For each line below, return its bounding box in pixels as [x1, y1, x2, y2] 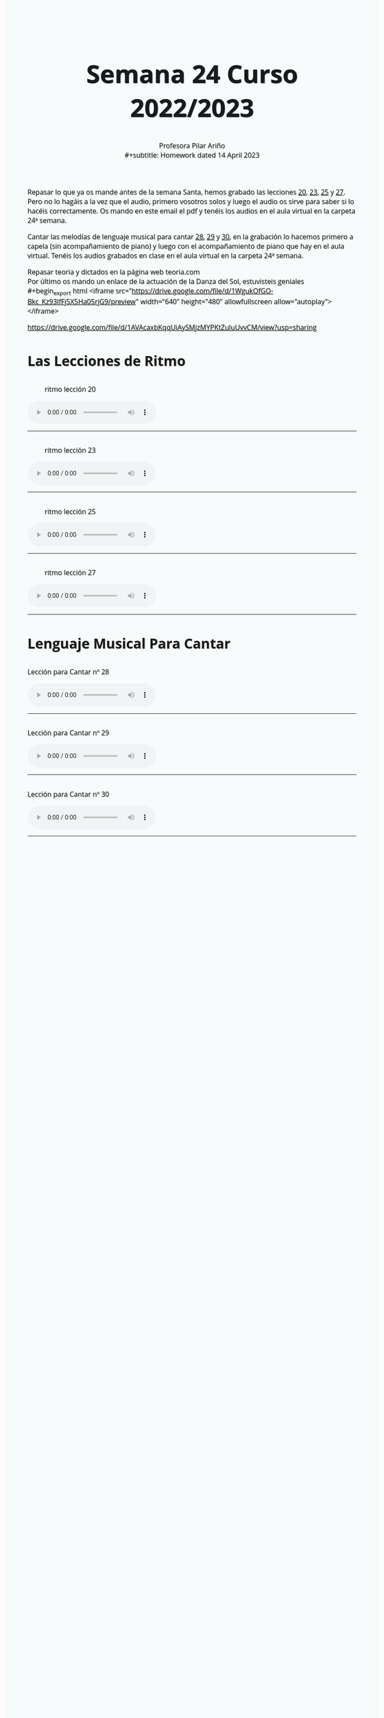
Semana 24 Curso [86, 56, 298, 91]
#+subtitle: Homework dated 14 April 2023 [124, 150, 260, 161]
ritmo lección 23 [45, 445, 96, 456]
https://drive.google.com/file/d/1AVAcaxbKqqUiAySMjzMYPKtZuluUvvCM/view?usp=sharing [27, 322, 317, 333]
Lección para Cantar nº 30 [27, 789, 110, 799]
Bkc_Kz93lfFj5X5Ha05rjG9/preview [27, 296, 136, 307]
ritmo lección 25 [45, 506, 96, 517]
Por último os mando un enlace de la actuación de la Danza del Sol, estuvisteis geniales [27, 276, 304, 287]
